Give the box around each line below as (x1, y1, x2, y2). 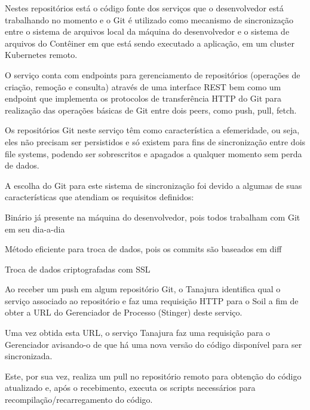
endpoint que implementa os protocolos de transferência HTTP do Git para (5, 92, 282, 105)
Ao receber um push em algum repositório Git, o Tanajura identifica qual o (5, 283, 281, 295)
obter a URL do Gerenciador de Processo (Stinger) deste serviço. (5, 306, 243, 319)
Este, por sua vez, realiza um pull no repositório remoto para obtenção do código (5, 369, 302, 382)
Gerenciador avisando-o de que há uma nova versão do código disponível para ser (5, 338, 302, 350)
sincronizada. (5, 350, 53, 362)
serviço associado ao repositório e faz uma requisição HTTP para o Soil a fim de (5, 294, 299, 307)
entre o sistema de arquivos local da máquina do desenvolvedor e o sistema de (5, 25, 290, 38)
